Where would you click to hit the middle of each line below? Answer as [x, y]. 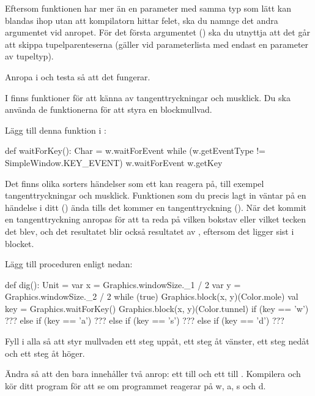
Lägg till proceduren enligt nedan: [69, 264]
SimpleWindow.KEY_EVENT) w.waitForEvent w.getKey [114, 162]
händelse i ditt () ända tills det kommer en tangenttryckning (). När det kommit [156, 207]
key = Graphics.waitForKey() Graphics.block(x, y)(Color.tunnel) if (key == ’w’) [157, 308]
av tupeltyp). [29, 56]
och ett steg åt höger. [45, 353]
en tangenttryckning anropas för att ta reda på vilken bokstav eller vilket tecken [155, 219]
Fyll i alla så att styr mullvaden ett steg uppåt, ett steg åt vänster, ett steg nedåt [157, 341]
